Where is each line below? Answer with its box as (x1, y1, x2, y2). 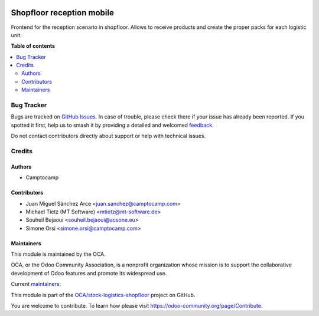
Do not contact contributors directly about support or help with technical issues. (11, 133, 206, 140)
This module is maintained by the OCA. (11, 251, 106, 258)
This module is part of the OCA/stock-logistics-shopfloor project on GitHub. (11, 291, 196, 298)
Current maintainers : (11, 281, 61, 288)
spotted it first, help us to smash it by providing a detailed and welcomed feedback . (11, 121, 214, 129)
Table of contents (11, 42, 56, 50)
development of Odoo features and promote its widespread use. (11, 269, 167, 276)
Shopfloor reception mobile (11, 8, 115, 18)
